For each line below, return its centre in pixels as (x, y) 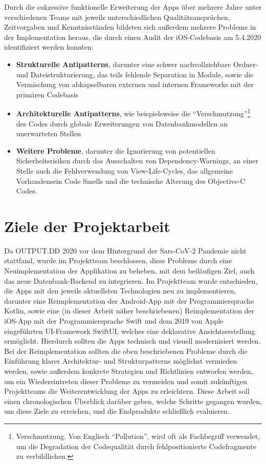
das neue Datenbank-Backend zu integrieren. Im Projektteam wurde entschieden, (131, 280)
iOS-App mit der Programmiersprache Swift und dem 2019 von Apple (114, 321)
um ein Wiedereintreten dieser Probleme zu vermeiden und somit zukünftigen (126, 381)
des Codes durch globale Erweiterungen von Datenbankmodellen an (122, 123)
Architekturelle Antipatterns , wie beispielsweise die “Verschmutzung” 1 (133, 112)
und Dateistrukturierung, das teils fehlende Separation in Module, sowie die (135, 74)
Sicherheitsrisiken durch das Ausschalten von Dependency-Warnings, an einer (137, 161)
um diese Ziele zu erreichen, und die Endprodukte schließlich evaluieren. (117, 411)
